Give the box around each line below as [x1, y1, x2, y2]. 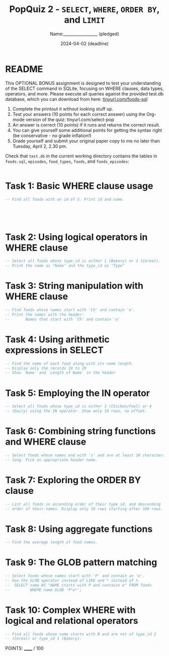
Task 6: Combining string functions [5, 425, 156, 437]
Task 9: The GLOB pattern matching [5, 557, 157, 568]
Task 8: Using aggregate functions [5, 523, 153, 534]
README [5, 63, 43, 75]
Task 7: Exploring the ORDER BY [5, 474, 141, 486]
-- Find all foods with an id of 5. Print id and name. [5, 197, 125, 202]
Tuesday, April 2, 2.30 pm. [12, 143, 67, 149]
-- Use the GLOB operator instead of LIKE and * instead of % [5, 578, 138, 583]
